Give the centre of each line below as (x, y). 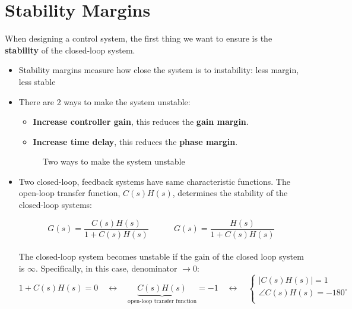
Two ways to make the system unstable (114, 161)
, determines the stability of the (230, 193)
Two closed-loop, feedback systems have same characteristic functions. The (154, 181)
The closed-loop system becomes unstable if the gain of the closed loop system (161, 256)
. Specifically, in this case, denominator (106, 268)
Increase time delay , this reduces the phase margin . (135, 141)
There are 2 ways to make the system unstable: (104, 101)
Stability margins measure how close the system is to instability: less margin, (159, 70)
